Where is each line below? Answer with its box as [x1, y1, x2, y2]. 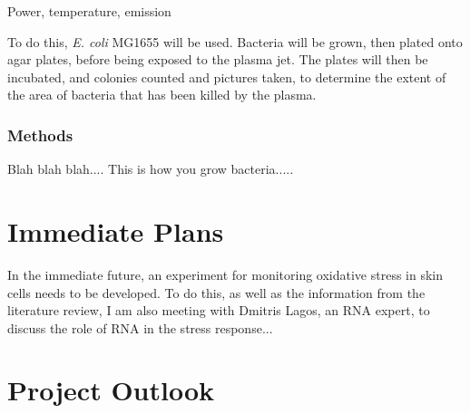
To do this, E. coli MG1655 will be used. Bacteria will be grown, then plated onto [7, 32, 463, 51]
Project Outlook [7, 371, 215, 408]
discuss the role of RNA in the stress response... [7, 318, 273, 337]
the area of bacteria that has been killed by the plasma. [7, 85, 317, 104]
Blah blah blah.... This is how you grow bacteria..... [7, 159, 294, 178]
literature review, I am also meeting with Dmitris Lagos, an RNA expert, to [7, 301, 430, 320]
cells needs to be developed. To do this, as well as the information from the [7, 283, 426, 302]
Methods [7, 123, 73, 146]
